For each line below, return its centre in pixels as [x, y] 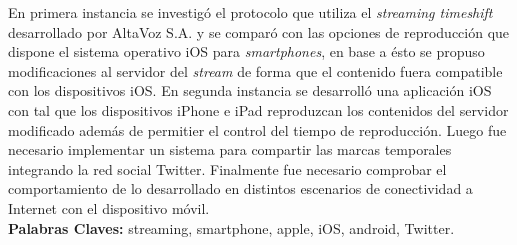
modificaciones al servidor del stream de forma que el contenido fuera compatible [255, 70]
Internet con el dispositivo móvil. [109, 207]
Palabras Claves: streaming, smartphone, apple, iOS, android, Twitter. [231, 227]
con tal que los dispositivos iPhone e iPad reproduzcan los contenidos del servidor [258, 109]
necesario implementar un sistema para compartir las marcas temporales [230, 149]
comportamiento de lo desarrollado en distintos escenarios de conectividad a [240, 188]
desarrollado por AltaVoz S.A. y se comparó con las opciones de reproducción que [259, 31]
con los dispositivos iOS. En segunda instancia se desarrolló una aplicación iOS [250, 90]
